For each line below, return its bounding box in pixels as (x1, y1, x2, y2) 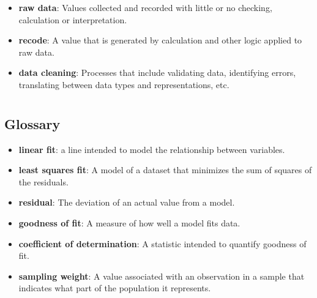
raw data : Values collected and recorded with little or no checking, (18, 1, 272, 13)
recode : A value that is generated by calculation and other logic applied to (18, 34, 302, 47)
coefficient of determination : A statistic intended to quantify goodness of (18, 237, 307, 250)
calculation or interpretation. (18, 13, 127, 26)
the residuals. (18, 175, 69, 188)
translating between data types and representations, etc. (18, 78, 229, 91)
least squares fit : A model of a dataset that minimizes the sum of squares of (18, 163, 312, 176)
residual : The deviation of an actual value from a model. (18, 196, 235, 209)
